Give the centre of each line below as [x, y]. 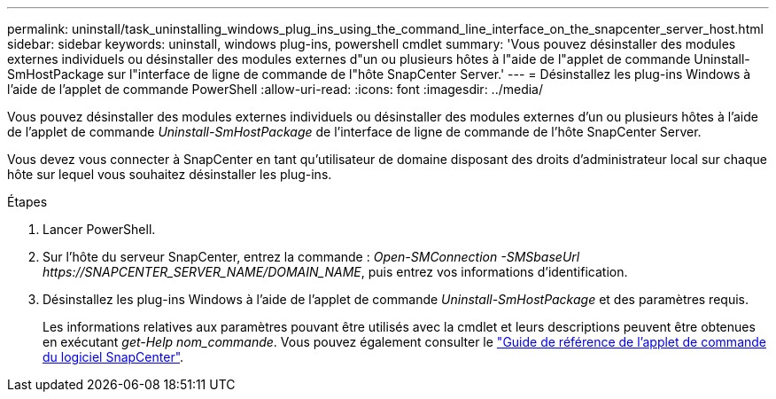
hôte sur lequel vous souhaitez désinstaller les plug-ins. [170, 174]
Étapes [27, 202]
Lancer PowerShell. [99, 229]
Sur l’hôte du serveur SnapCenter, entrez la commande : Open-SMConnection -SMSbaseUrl [311, 257]
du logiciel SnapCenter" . [113, 357]
